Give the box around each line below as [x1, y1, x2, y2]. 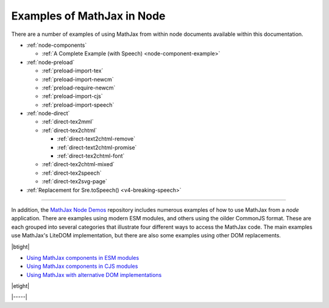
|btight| [11, 243, 30, 250]
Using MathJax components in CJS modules [26, 262, 138, 270]
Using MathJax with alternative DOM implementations [26, 271, 162, 278]
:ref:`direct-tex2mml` [41, 118, 94, 125]
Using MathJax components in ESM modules [26, 254, 140, 261]
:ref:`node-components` [26, 41, 87, 49]
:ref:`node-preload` [26, 58, 75, 66]
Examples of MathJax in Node [11, 9, 166, 23]
